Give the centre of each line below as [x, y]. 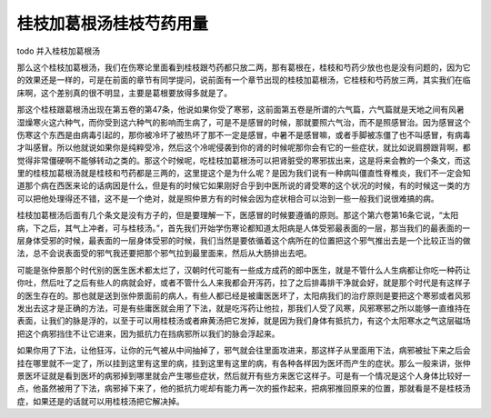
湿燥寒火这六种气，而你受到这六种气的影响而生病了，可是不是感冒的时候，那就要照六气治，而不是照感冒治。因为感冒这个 [244, 122]
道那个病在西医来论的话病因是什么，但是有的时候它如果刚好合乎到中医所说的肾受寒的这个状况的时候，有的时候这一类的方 [244, 185]
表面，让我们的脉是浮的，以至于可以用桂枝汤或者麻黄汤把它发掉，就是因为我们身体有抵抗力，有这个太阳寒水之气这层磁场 [244, 321]
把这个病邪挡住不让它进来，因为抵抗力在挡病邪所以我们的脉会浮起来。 [148, 333]
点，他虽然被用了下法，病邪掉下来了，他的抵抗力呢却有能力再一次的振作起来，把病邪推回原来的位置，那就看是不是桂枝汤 [244, 388]
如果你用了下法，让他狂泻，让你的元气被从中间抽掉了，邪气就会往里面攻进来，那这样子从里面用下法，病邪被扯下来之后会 [244, 351]
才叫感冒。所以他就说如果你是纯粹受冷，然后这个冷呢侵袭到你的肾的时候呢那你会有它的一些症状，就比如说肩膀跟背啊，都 [244, 148]
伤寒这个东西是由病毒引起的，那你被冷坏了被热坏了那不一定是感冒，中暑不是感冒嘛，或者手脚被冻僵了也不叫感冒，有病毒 [244, 134]
